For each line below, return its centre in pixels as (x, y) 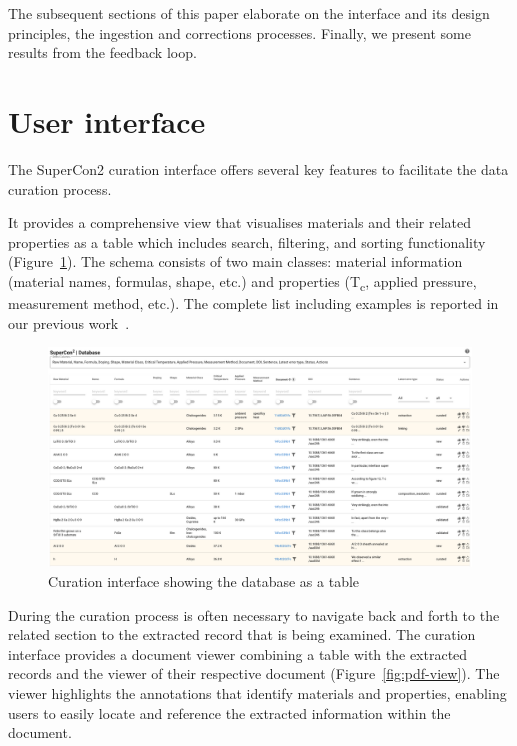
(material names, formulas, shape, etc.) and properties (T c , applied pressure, (242, 282)
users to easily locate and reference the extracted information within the (229, 712)
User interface (107, 120)
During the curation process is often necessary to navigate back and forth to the (254, 614)
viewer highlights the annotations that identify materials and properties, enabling (257, 693)
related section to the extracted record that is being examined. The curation (242, 634)
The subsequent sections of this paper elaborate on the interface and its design (249, 13)
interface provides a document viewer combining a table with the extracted (238, 653)
